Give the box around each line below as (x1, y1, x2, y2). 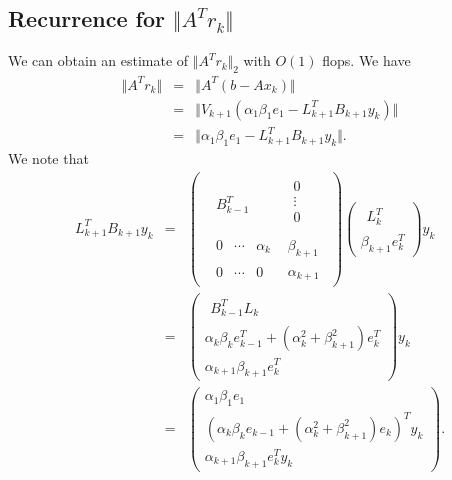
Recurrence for (8, 3, 165, 34)
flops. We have (322, 50, 411, 71)
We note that (8, 147, 89, 168)
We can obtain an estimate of (8, 50, 189, 71)
